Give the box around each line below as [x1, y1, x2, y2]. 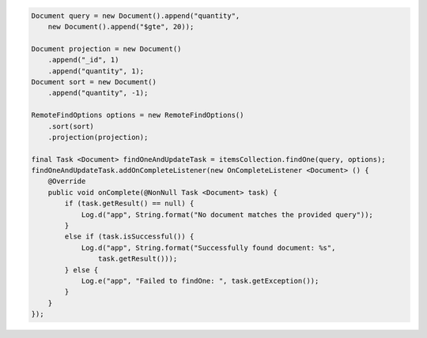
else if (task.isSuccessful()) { [64, 232, 195, 241]
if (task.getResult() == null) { [64, 199, 195, 208]
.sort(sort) [47, 122, 95, 130]
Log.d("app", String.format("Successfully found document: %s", [81, 243, 336, 252]
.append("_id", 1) [47, 55, 119, 65]
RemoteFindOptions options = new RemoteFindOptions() [31, 111, 244, 120]
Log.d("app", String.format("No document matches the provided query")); [81, 210, 373, 219]
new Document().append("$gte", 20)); [47, 22, 195, 31]
